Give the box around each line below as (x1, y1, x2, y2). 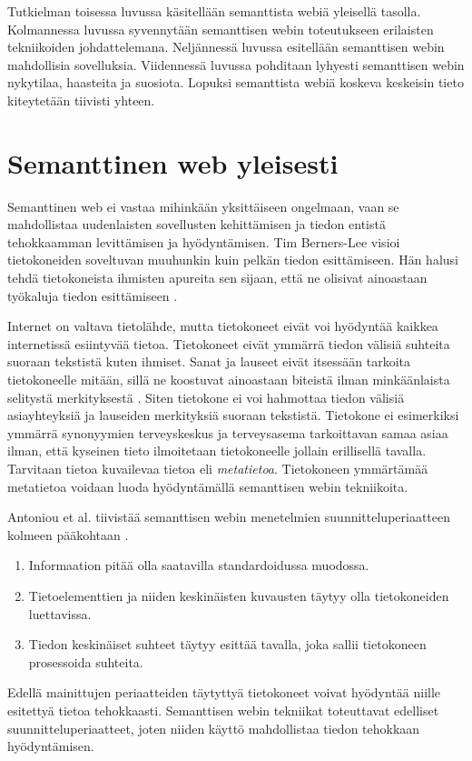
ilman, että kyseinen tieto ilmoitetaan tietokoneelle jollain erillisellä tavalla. (7, 441, 427, 460)
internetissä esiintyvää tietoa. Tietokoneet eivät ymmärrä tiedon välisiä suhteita (7, 334, 450, 353)
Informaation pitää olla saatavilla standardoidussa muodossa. (28, 556, 369, 575)
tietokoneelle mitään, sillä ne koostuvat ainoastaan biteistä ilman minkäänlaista (7, 370, 450, 389)
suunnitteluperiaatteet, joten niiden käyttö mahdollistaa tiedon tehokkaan (7, 718, 420, 737)
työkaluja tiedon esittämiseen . (7, 285, 178, 305)
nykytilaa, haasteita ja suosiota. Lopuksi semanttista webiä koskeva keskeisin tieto (7, 73, 464, 92)
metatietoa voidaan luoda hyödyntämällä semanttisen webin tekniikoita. (7, 476, 408, 496)
